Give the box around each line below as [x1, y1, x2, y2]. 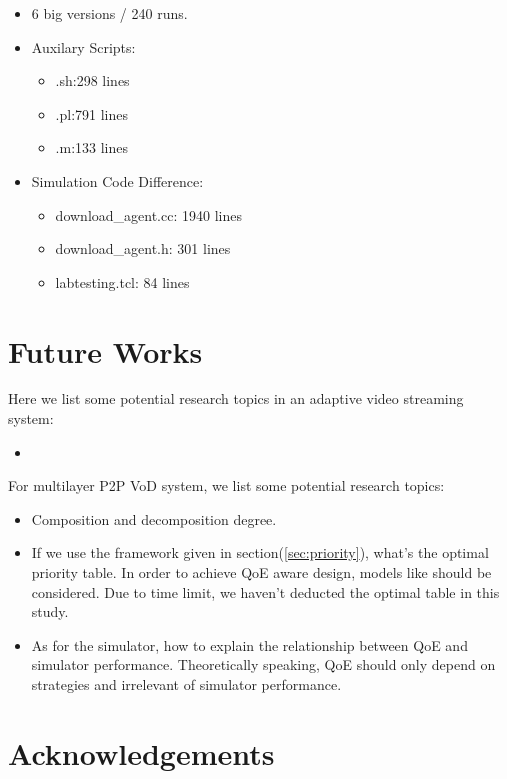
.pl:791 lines [55, 103, 129, 124]
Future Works [8, 330, 203, 371]
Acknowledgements [8, 732, 275, 773]
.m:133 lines [55, 137, 129, 158]
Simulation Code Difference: [31, 170, 204, 191]
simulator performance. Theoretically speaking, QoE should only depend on [31, 654, 496, 675]
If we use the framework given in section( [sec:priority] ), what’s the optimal [31, 542, 489, 563]
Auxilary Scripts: [31, 36, 136, 57]
